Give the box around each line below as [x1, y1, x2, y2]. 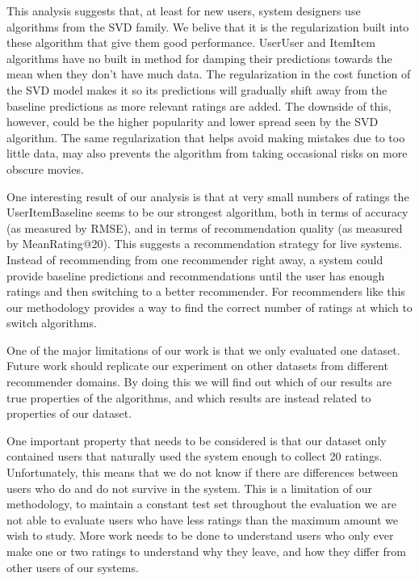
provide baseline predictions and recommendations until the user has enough [6, 267, 385, 284]
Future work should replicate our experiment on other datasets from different [6, 357, 388, 374]
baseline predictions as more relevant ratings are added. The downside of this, [6, 97, 392, 114]
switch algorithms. [6, 314, 97, 331]
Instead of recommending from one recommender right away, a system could [6, 251, 383, 267]
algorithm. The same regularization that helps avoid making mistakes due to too [6, 128, 405, 145]
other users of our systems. [6, 558, 139, 575]
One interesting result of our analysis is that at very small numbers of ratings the [6, 187, 409, 204]
